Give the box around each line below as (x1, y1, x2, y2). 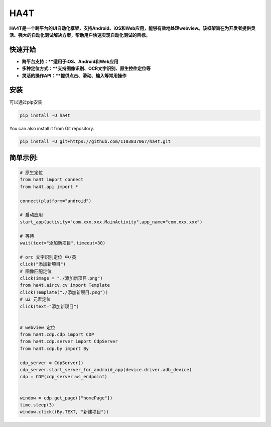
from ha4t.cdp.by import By (20, 346, 89, 352)
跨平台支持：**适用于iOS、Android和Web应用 (22, 58, 118, 64)
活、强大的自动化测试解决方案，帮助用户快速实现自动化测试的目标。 (9, 32, 150, 38)
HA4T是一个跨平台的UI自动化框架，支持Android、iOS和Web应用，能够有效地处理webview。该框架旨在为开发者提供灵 (9, 25, 256, 31)
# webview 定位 (20, 324, 55, 330)
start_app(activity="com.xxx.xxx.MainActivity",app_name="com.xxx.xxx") (20, 219, 203, 225)
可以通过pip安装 (9, 99, 43, 105)
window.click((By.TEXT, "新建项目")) (20, 409, 109, 415)
